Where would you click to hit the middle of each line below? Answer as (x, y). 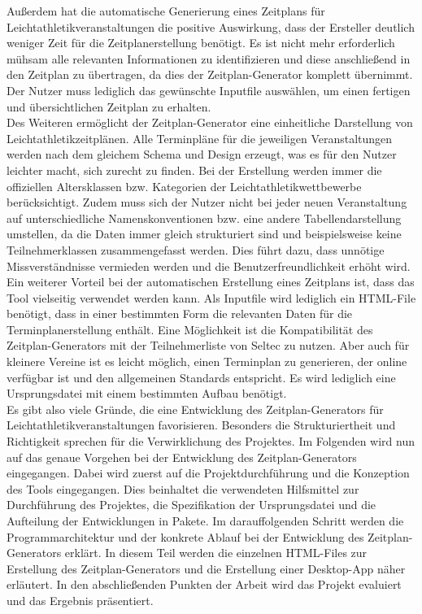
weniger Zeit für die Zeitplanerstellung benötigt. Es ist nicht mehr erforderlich (201, 43)
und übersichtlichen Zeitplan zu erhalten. (109, 106)
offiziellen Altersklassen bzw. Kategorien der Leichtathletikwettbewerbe (184, 186)
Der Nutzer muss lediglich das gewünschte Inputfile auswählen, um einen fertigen (209, 90)
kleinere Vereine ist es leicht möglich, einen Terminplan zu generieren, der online (207, 361)
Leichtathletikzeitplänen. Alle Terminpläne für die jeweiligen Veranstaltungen (200, 138)
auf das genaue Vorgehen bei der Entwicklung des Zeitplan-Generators (182, 457)
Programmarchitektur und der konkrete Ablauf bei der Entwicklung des (185, 536)
